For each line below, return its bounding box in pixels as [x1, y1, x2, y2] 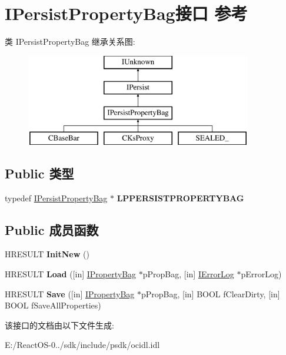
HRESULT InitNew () [5, 248, 89, 260]
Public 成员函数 [5, 220, 99, 238]
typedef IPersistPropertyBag [5, 191, 108, 204]
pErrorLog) [241, 268, 282, 280]
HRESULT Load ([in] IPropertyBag [5, 268, 137, 280]
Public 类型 [5, 164, 74, 182]
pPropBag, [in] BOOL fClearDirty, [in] [141, 287, 280, 300]
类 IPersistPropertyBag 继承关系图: [5, 35, 135, 48]
